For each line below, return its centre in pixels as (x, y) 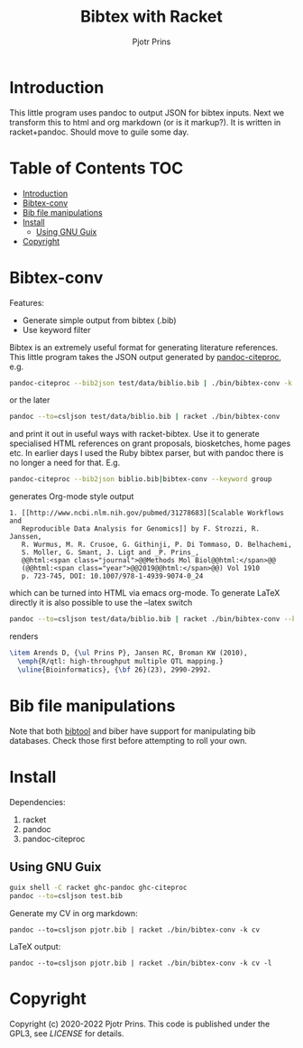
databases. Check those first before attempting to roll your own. (129, 740)
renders (24, 636)
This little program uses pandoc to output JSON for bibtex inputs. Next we (147, 112)
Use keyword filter (57, 329)
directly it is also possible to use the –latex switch (101, 603)
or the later (30, 400)
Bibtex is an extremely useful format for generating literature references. (144, 347)
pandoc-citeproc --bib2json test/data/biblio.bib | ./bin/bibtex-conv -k (151, 383)
